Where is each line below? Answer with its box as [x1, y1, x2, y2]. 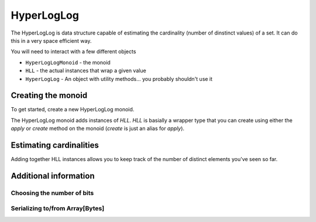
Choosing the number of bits [11, 189, 94, 197]
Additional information [11, 170, 95, 181]
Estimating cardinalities [11, 141, 99, 150]
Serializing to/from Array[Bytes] [11, 204, 105, 213]
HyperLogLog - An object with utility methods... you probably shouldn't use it [25, 75, 213, 82]
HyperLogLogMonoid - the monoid [25, 59, 111, 66]
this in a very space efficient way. [11, 37, 92, 44]
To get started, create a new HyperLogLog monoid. [11, 106, 135, 113]
